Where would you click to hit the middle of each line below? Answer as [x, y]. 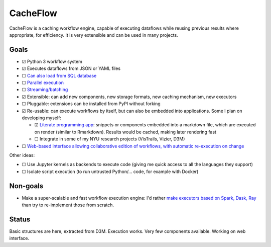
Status [20, 219]
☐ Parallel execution [43, 83]
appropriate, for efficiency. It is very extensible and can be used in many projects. [94, 35]
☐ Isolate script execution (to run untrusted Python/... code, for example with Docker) [110, 172]
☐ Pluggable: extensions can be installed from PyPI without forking [91, 104]
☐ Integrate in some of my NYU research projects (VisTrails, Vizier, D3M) [110, 139]
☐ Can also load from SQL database [59, 75]
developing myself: [41, 118]
